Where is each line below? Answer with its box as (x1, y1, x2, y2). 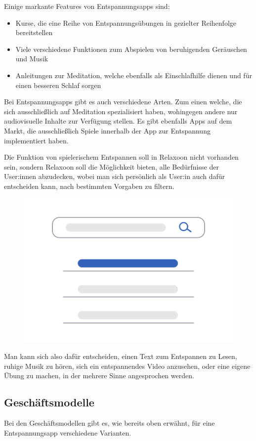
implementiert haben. (4, 135, 69, 145)
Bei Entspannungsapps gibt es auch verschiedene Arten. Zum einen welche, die (4, 96, 242, 107)
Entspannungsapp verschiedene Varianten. (4, 427, 131, 438)
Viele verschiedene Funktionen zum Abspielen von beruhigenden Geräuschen (15, 44, 247, 54)
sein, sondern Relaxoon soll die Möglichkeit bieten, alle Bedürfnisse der (4, 161, 219, 172)
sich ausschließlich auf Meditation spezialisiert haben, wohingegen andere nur (4, 106, 238, 116)
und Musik (15, 53, 48, 64)
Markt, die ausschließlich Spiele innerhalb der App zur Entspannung (4, 125, 211, 135)
